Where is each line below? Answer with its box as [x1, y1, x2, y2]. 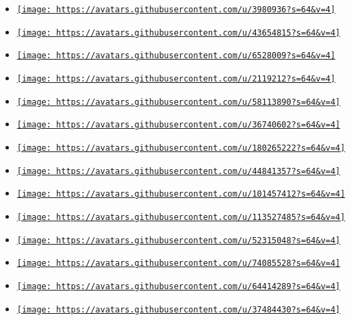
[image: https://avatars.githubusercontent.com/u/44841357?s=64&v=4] [16, 166, 341, 176]
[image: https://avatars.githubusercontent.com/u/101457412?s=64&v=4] [16, 189, 346, 199]
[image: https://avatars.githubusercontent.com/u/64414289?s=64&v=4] [16, 281, 341, 291]
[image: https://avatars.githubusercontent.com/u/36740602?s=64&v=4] [16, 120, 341, 130]
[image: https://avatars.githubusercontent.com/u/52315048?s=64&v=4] [16, 235, 341, 245]
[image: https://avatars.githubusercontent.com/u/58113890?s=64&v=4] [16, 97, 341, 107]
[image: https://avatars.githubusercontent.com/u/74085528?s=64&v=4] [16, 258, 341, 269]
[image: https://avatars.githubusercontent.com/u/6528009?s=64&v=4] [16, 51, 336, 61]
